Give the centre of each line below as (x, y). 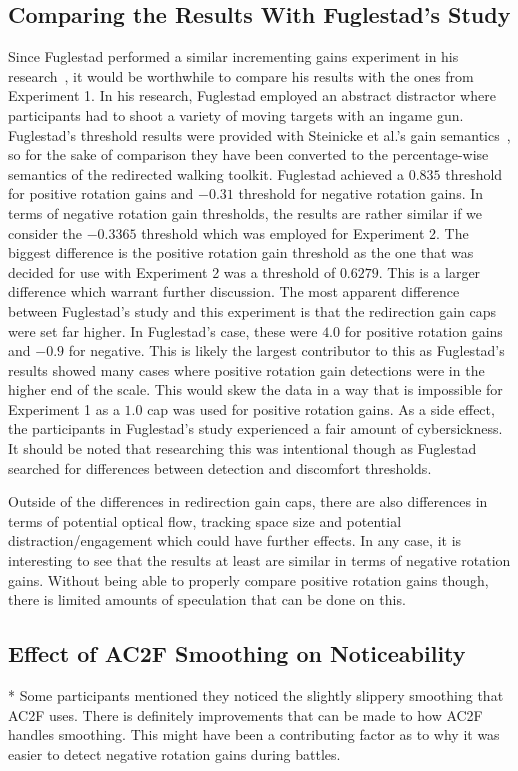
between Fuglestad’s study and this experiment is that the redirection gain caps (252, 310)
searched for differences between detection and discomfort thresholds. (220, 467)
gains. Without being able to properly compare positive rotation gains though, (248, 579)
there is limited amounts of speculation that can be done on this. (207, 599)
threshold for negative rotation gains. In (361, 193)
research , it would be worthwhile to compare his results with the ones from (241, 75)
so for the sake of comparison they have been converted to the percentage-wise (248, 154)
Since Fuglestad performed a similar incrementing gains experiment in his (233, 56)
